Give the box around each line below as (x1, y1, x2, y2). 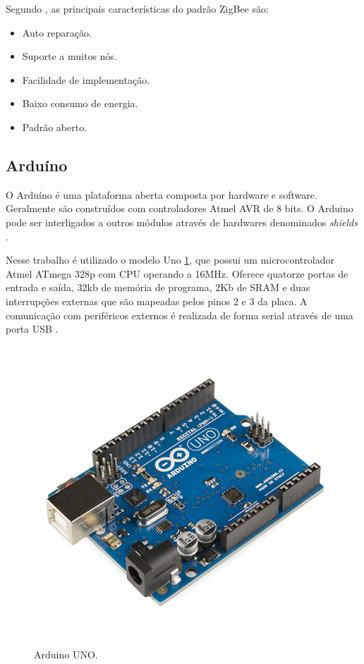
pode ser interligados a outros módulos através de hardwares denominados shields (6, 214, 358, 229)
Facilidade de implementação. (22, 72, 150, 87)
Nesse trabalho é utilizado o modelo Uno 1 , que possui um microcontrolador (6, 252, 334, 267)
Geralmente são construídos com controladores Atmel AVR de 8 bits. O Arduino (6, 201, 353, 216)
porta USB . (6, 321, 59, 336)
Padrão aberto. (22, 119, 87, 134)
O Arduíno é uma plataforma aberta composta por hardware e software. (6, 187, 317, 202)
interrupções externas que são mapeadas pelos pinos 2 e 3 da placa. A (6, 293, 308, 308)
